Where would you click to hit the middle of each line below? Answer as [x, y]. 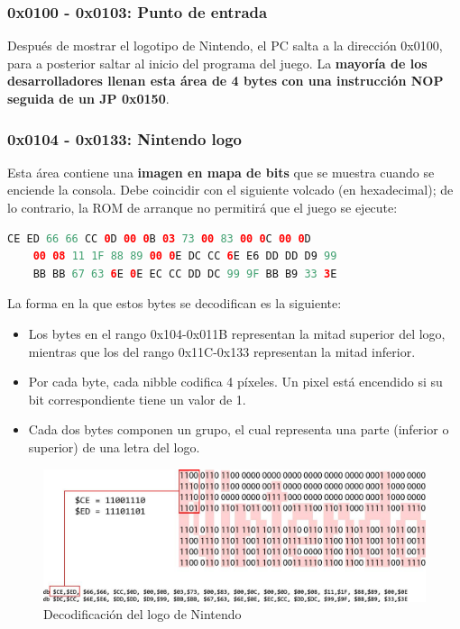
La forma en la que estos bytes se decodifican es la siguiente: [175, 303]
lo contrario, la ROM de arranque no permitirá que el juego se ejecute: [202, 207]
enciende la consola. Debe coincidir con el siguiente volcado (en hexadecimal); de [230, 190]
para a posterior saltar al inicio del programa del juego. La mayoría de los [217, 63]
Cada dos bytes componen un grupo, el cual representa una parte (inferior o [239, 429]
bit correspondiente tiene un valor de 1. [137, 399]
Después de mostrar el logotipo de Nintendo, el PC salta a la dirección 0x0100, [225, 46]
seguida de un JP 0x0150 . [88, 98]
